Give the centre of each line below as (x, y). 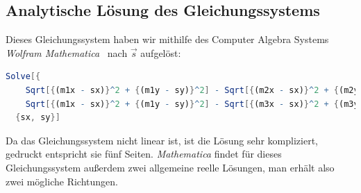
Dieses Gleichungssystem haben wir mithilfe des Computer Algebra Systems (167, 39)
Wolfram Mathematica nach (67, 52)
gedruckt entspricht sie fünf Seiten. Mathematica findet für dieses (144, 154)
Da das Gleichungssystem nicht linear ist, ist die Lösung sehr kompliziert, (162, 140)
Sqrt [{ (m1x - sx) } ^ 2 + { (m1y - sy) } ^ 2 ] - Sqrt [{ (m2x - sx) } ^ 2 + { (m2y (192, 90)
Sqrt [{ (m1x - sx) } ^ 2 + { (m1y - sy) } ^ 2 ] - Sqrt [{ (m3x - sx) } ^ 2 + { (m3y (192, 104)
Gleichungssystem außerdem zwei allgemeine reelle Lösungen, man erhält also (170, 167)
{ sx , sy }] (38, 118)
